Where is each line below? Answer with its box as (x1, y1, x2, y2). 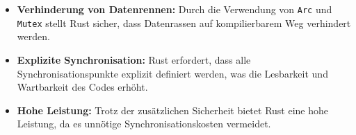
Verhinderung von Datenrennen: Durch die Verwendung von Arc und (17, 2, 332, 16)
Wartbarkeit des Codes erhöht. (17, 80, 148, 94)
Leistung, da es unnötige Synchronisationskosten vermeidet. (17, 116, 271, 131)
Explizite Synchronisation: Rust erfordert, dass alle (17, 52, 251, 66)
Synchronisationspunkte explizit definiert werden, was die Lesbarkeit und (17, 66, 328, 80)
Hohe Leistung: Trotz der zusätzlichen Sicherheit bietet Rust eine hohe (17, 102, 329, 117)
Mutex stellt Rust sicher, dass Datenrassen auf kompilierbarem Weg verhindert (17, 15, 351, 30)
